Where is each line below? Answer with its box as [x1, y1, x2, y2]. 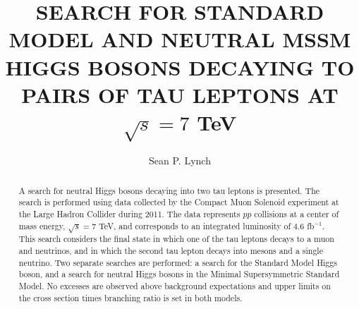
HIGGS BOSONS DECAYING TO [5, 52, 355, 81]
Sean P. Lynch [149, 153, 211, 168]
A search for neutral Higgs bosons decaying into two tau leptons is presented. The [18, 184, 320, 196]
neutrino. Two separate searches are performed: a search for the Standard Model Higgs [18, 256, 337, 268]
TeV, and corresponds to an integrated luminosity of [99, 219, 291, 231]
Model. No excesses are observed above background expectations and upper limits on [18, 280, 331, 292]
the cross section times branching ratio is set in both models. [18, 291, 243, 303]
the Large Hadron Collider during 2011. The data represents [18, 207, 241, 219]
